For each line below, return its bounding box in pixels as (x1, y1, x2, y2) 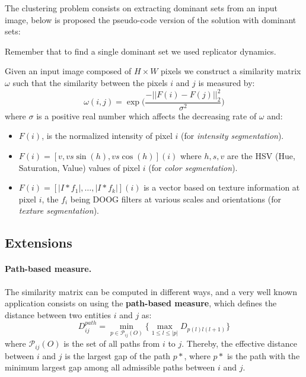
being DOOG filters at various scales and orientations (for (70, 192, 281, 205)
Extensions (5, 233, 72, 252)
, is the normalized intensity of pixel (42, 129, 173, 142)
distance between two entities (5, 308, 111, 321)
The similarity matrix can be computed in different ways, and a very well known (5, 285, 298, 297)
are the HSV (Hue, (227, 150, 295, 162)
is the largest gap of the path (65, 349, 171, 362)
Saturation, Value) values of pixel (18, 161, 141, 173)
